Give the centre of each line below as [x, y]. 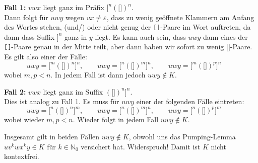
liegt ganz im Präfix [74, 7]
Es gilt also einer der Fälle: [46, 57]
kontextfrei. [22, 156]
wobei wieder [24, 119]
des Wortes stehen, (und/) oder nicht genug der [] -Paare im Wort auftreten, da [127, 27]
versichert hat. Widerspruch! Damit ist [141, 146]
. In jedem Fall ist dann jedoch [98, 75]
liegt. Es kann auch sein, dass [140, 36]
